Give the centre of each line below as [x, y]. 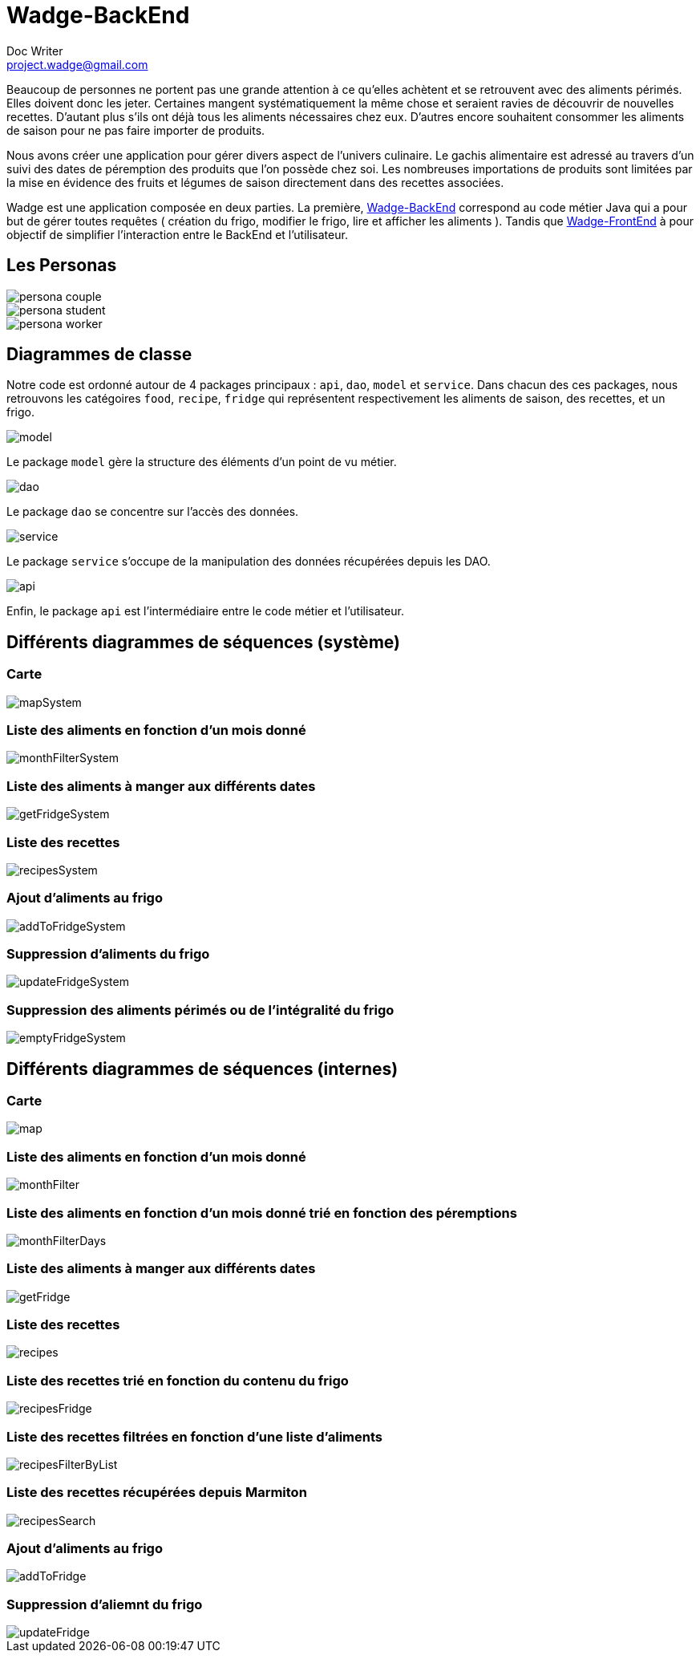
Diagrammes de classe [99, 355]
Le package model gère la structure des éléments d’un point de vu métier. [202, 462]
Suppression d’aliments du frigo [108, 954]
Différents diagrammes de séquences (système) [203, 642]
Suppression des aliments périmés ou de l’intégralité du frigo [200, 1010]
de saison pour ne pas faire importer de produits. [136, 130]
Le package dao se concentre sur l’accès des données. [153, 512]
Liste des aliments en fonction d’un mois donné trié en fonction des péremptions [262, 1213]
